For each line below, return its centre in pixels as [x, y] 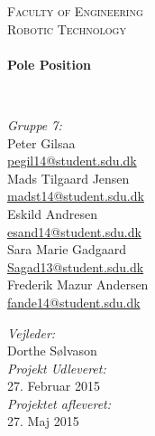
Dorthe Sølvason [52, 351]
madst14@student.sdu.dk [76, 196]
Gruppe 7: [35, 124]
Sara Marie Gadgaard [67, 249]
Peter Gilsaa [41, 142]
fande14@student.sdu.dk [74, 302]
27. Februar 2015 [54, 386]
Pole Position [49, 64]
